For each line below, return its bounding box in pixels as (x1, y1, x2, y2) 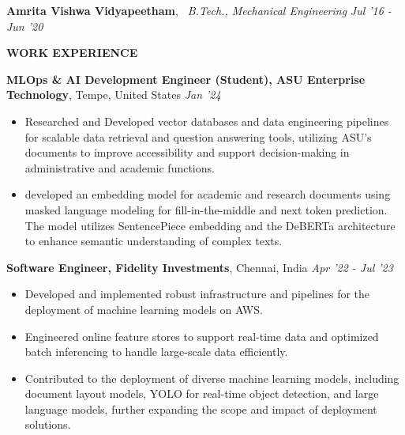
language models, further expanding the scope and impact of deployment (24, 400, 377, 417)
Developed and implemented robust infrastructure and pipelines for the (24, 286, 370, 302)
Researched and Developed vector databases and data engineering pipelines (24, 112, 389, 129)
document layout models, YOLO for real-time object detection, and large (24, 385, 379, 402)
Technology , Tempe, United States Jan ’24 (6, 86, 221, 103)
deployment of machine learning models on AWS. (24, 301, 263, 317)
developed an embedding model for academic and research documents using (24, 186, 391, 202)
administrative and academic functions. (24, 159, 215, 176)
